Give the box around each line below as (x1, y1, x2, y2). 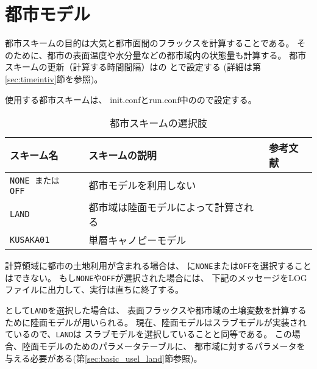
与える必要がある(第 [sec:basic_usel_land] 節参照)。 (5, 351, 202, 364)
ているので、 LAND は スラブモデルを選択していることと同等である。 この (5, 328, 292, 340)
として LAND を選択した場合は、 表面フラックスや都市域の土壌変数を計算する (5, 304, 307, 316)
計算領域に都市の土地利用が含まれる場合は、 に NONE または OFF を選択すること (5, 259, 312, 272)
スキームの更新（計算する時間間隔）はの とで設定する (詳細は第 (5, 60, 261, 73)
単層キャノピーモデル (88, 233, 187, 248)
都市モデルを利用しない (88, 178, 196, 193)
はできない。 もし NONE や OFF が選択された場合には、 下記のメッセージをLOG (5, 271, 307, 284)
